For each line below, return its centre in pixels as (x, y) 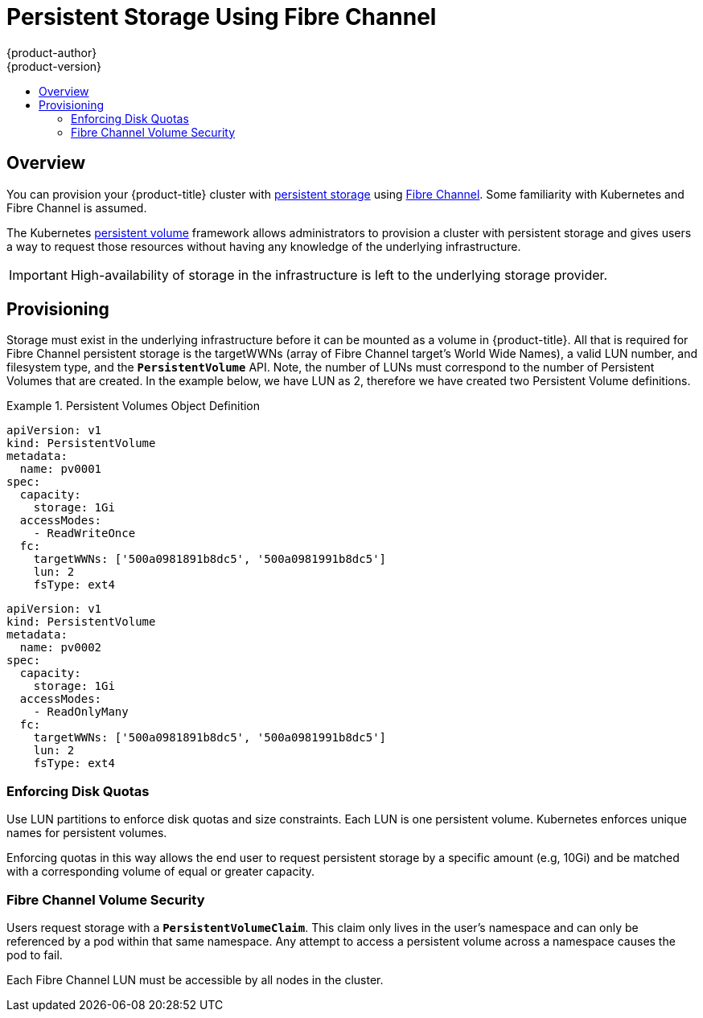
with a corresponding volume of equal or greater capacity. (160, 872)
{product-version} (54, 66)
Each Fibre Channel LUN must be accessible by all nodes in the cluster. (195, 979)
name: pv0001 (61, 469)
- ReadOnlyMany (81, 712)
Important (38, 275)
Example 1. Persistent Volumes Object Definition (134, 406)
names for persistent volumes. (87, 833)
